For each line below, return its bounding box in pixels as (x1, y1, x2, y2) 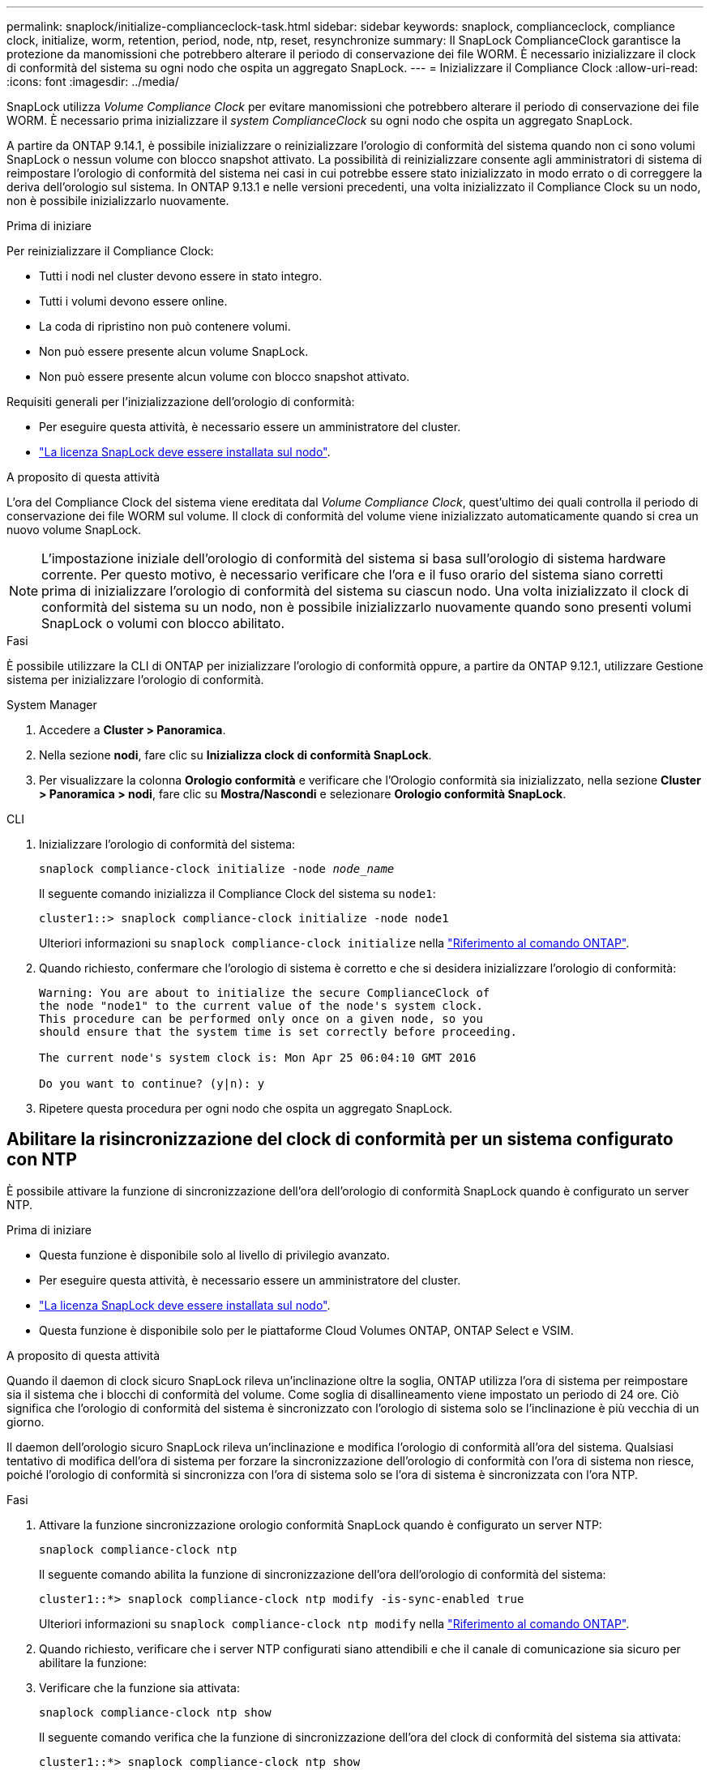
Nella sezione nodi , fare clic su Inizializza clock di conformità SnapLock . (39, 748, 432, 762)
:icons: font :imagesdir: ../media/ (6, 75, 179, 88)
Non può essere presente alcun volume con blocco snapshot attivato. (39, 370, 410, 383)
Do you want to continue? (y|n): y (39, 1077, 265, 1090)
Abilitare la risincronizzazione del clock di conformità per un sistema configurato (6, 1129, 674, 1150)
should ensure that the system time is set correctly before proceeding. (39, 1025, 518, 1038)
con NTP (6, 1149, 77, 1170)
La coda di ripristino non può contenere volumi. (39, 319, 291, 333)
